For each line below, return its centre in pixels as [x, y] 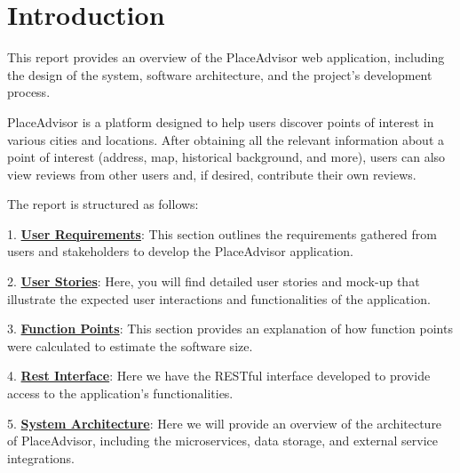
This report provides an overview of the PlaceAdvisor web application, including [226, 57]
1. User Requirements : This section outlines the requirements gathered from [222, 233]
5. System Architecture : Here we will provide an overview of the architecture [225, 423]
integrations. [41, 457]
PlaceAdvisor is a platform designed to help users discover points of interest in [221, 121]
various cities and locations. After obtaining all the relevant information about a [226, 139]
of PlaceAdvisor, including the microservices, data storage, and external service [222, 441]
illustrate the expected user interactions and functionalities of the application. [219, 298]
